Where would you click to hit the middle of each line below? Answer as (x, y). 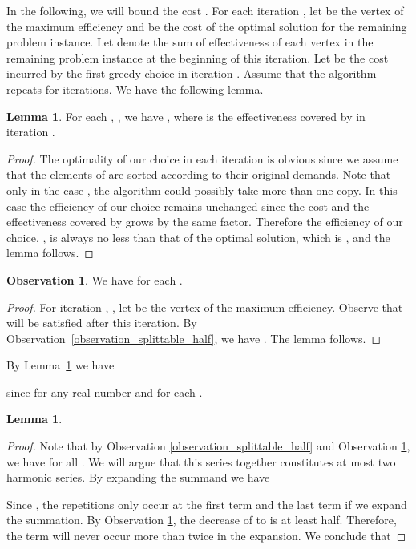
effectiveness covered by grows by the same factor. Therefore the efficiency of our (205, 222)
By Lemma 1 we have (61, 365)
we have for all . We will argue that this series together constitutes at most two (201, 461)
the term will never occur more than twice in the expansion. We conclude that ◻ (206, 536)
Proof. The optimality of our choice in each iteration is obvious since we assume (202, 158)
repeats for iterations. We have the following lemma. (135, 89)
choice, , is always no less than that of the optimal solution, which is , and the (198, 237)
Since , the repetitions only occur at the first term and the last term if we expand (207, 504)
